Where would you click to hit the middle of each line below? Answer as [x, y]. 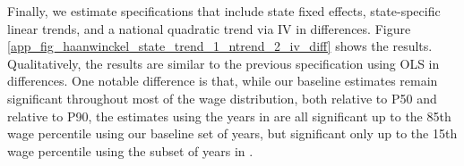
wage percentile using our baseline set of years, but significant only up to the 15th [232, 133]
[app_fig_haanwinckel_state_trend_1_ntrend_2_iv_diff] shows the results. [220, 46]
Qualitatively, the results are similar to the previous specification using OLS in [223, 63]
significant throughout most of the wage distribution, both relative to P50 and [222, 98]
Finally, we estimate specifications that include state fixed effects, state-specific [224, 11]
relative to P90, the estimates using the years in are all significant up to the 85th [229, 116]
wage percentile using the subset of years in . [130, 150]
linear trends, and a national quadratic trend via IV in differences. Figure [209, 28]
